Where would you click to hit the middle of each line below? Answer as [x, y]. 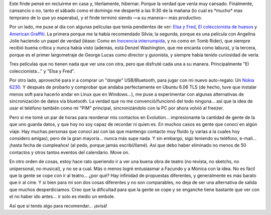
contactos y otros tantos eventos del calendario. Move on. [70, 152]
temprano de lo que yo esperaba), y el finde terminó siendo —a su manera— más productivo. [106, 17]
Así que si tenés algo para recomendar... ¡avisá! [58, 205]
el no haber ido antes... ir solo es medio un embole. [62, 196]
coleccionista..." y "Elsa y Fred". [42, 71]
